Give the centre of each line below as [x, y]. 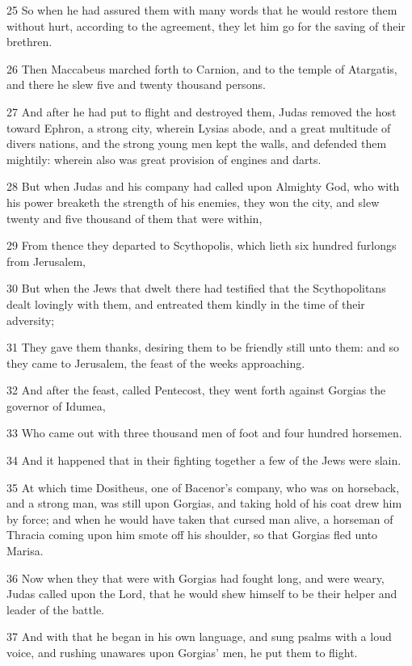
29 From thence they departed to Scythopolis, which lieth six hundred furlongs [202, 245]
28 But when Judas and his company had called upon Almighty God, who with [203, 186]
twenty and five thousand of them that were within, [135, 218]
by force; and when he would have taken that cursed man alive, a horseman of [200, 518]
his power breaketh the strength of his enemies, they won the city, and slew [193, 202]
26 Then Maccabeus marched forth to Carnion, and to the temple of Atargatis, [202, 68]
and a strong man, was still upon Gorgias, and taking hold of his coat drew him [204, 503]
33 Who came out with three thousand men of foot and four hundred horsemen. [204, 433]
